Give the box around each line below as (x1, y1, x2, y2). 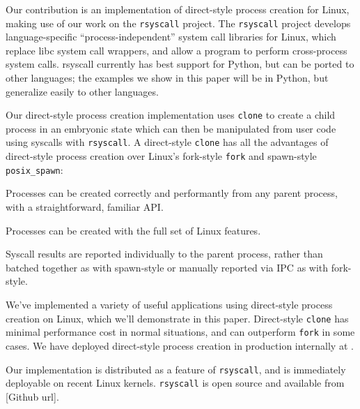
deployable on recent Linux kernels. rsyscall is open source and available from (6, 375, 345, 390)
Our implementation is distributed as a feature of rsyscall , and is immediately (6, 362, 346, 376)
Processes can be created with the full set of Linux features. (6, 223, 261, 237)
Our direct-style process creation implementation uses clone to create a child (6, 107, 336, 122)
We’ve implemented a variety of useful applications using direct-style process (6, 297, 333, 311)
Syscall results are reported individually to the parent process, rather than (6, 246, 323, 261)
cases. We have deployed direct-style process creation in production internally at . (6, 338, 354, 352)
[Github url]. (6, 389, 59, 403)
